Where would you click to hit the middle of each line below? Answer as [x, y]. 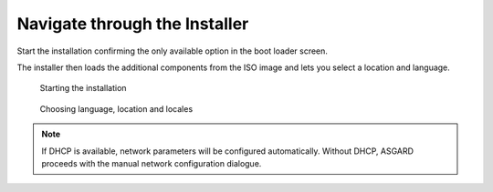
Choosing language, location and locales [116, 108]
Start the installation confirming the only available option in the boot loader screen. [173, 51]
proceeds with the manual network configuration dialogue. [152, 163]
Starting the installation [83, 88]
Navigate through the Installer [133, 24]
